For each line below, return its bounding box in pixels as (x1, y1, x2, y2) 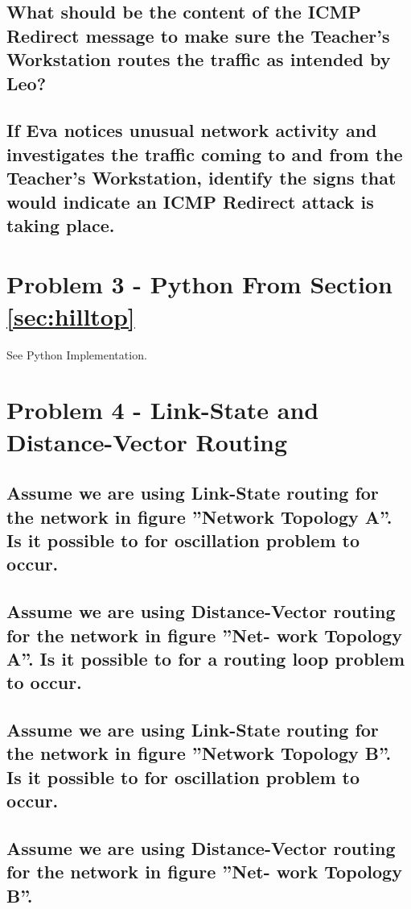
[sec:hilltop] (6, 299, 135, 332)
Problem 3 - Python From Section (6, 268, 393, 301)
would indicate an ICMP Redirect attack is (6, 189, 374, 214)
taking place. (6, 212, 115, 237)
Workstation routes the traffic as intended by (6, 47, 391, 72)
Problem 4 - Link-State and (6, 393, 319, 426)
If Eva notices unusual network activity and (6, 118, 377, 143)
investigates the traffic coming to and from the (6, 141, 403, 166)
